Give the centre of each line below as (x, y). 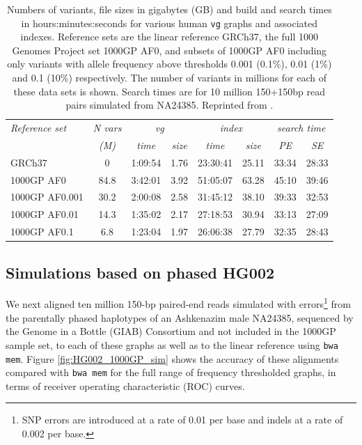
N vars (107, 128)
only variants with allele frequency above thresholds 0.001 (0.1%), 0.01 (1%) (170, 64)
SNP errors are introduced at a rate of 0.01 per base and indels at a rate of (182, 420)
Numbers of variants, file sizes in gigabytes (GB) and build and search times (169, 9)
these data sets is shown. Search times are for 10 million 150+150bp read (170, 91)
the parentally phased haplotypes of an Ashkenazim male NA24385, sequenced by (180, 317)
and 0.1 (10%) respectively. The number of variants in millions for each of (170, 78)
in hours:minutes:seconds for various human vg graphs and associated (169, 23)
